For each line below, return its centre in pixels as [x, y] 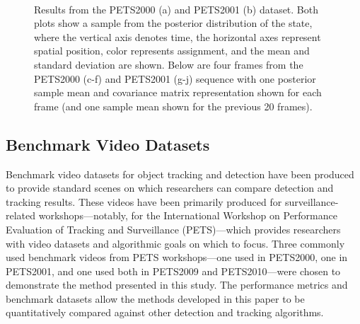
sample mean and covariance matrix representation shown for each [178, 92]
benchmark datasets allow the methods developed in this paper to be [155, 298]
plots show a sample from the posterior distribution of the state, [173, 23]
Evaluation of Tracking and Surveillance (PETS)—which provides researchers [173, 229]
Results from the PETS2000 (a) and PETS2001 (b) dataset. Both [176, 9]
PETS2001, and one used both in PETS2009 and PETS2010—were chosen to [173, 271]
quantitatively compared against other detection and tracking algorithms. [165, 312]
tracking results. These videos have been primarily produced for [144, 201]
